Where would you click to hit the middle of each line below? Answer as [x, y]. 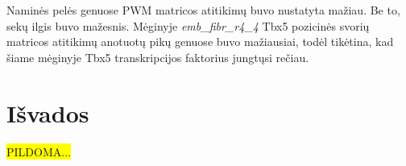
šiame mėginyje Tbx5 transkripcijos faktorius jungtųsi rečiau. [158, 57]
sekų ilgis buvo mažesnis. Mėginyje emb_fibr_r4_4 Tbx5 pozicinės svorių [188, 25]
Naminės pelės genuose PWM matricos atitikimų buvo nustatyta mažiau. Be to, [203, 10]
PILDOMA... [39, 151]
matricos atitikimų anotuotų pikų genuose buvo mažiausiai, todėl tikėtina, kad [200, 41]
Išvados [48, 112]
